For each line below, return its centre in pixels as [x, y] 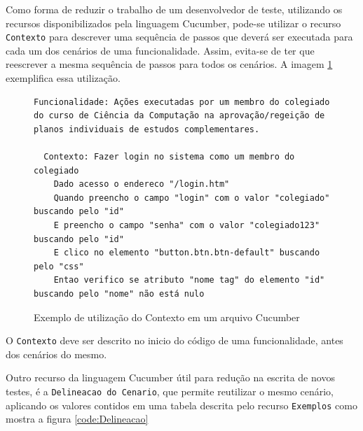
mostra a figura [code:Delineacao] [77, 419]
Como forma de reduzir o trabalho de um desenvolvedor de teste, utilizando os [174, 9]
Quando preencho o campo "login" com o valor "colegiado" [192, 198]
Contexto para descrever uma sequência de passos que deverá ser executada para [179, 37]
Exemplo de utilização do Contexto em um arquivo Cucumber [167, 317]
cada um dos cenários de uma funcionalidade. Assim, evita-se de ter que [160, 50]
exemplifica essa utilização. [63, 78]
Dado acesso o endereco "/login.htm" [142, 184]
